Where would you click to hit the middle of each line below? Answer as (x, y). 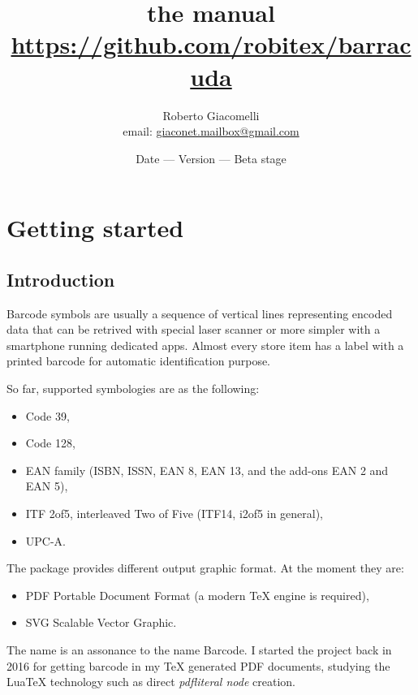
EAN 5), (47, 486)
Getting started (95, 228)
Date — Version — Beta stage (211, 158)
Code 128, (50, 443)
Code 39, (47, 415)
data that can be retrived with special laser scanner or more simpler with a (194, 329)
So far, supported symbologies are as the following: (133, 389)
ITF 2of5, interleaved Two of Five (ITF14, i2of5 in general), (175, 514)
